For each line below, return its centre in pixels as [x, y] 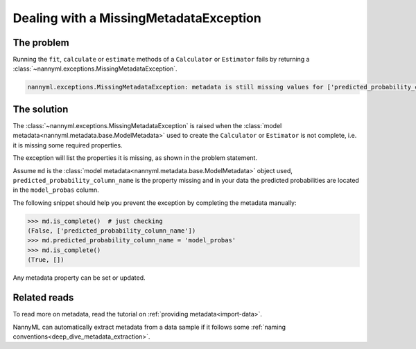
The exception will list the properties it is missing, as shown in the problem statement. [135, 158]
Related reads [43, 298]
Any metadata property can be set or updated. [79, 278]
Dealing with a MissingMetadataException [137, 18]
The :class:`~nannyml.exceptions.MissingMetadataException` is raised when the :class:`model [147, 125]
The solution [41, 109]
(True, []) [46, 260]
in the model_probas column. [56, 190]
